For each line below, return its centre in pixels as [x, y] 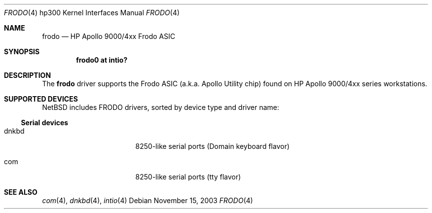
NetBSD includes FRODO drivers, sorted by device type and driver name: [161, 107]
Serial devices [45, 123]
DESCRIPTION [28, 75]
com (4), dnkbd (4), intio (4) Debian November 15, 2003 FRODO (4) [147, 200]
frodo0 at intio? [102, 60]
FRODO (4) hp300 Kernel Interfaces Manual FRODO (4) [92, 13]
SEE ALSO [21, 192]
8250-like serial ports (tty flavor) [188, 177]
